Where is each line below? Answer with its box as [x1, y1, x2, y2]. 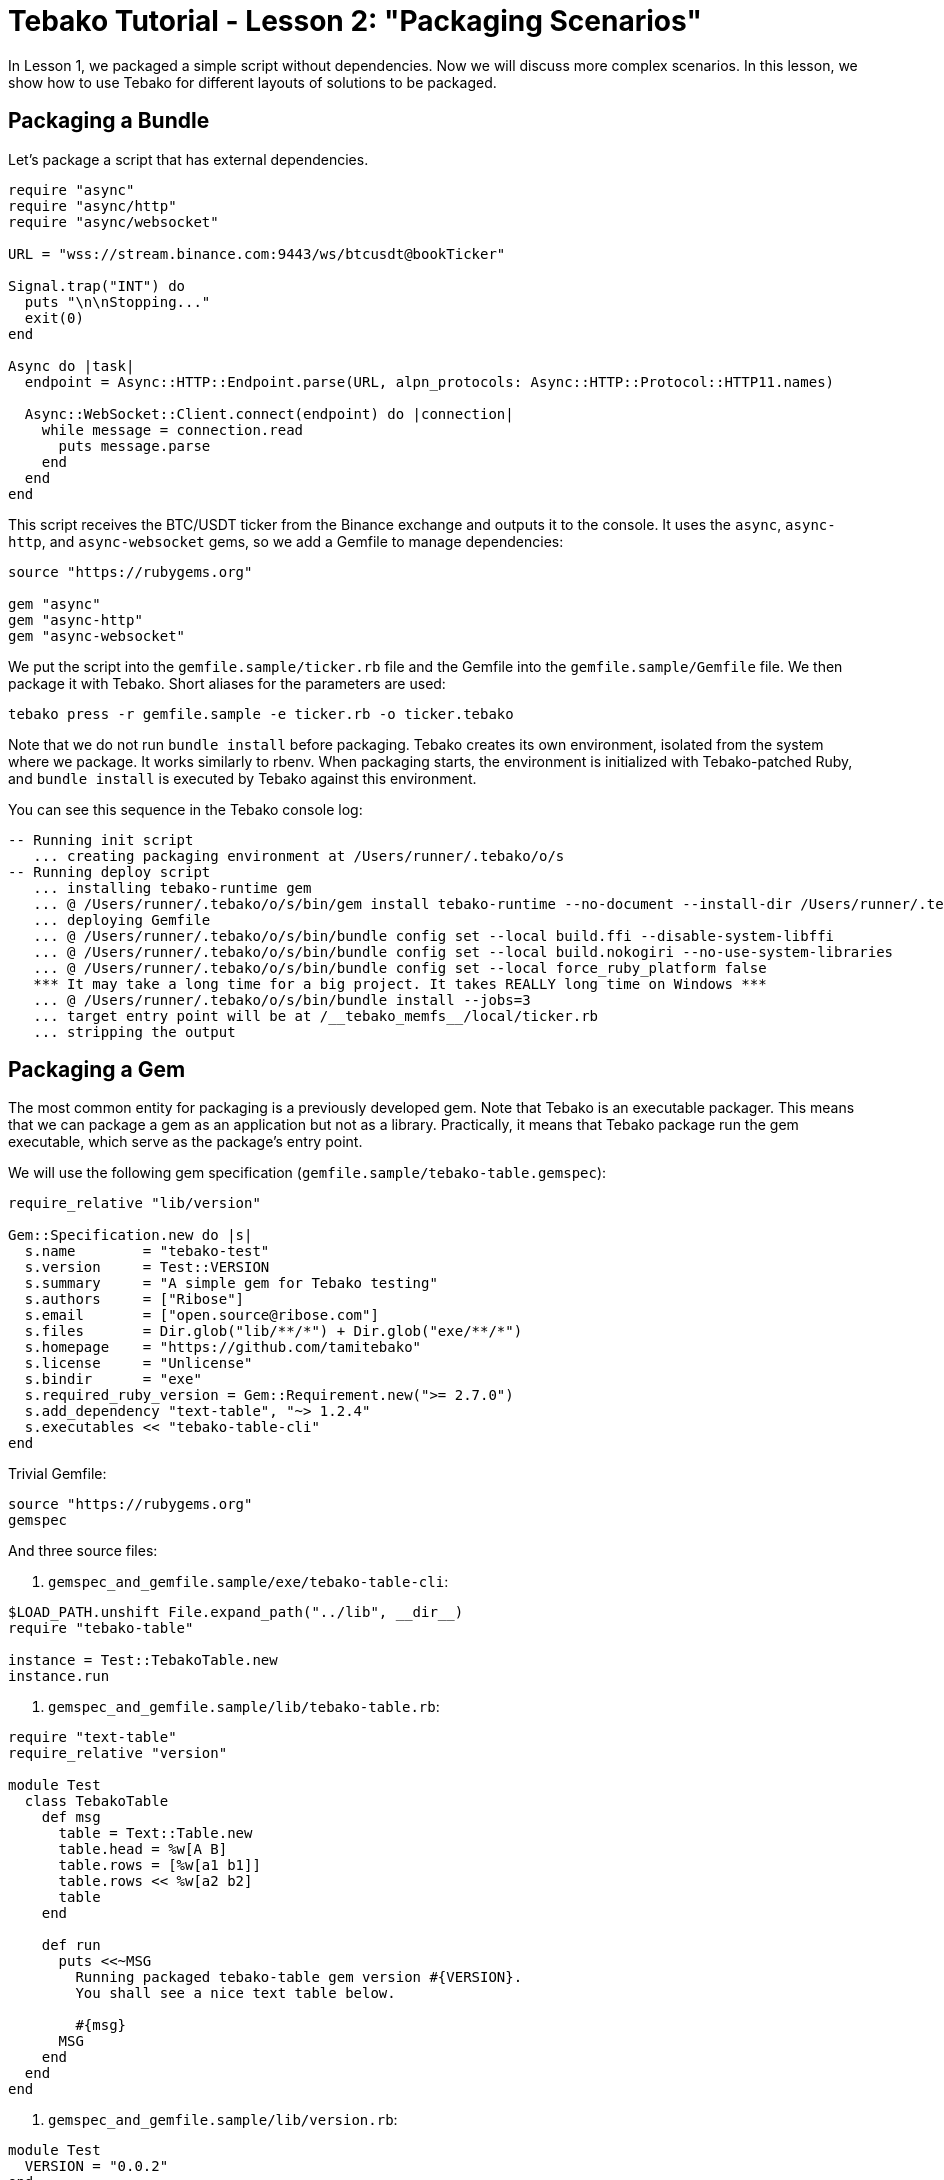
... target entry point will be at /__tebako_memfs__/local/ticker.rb [33, 1007, 599, 1024]
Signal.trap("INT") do [8, 277, 186, 294]
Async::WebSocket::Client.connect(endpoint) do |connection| [24, 405, 514, 422]
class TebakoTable [24, 1793, 169, 1810]
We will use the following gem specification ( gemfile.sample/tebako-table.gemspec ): [8, 1164, 607, 1182]
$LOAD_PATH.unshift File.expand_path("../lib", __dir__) [8, 1604, 464, 1621]
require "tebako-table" [8, 1620, 194, 1637]
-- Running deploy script [8, 863, 211, 880]
